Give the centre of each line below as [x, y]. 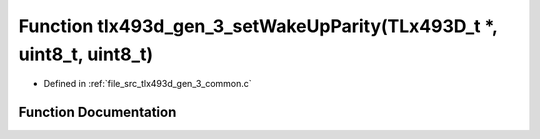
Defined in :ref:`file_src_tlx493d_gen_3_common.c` [147, 84]
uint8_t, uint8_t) [86, 54]
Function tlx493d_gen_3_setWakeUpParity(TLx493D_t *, [258, 26]
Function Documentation [97, 112]
